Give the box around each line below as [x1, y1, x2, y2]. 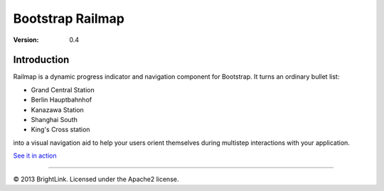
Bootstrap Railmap [13, 11, 124, 26]
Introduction [13, 54, 70, 66]
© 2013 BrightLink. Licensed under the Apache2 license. [13, 175, 179, 183]
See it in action [13, 151, 57, 160]
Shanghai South [31, 116, 78, 124]
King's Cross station [31, 125, 90, 134]
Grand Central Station [31, 85, 95, 94]
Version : [13, 36, 39, 44]
